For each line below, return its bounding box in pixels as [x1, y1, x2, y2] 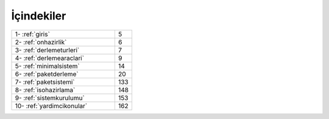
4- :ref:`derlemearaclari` [15, 53, 85, 62]
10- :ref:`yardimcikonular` [15, 101, 88, 110]
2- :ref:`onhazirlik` [15, 38, 67, 46]
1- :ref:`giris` [15, 30, 50, 38]
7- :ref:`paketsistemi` [15, 78, 76, 86]
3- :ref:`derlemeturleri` [15, 46, 80, 54]
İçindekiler [11, 9, 66, 22]
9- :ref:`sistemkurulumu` [15, 93, 85, 102]
